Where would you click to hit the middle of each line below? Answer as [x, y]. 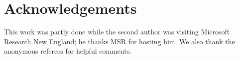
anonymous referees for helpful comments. [68, 51]
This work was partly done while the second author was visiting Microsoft [117, 32]
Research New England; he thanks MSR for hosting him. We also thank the [119, 41]
